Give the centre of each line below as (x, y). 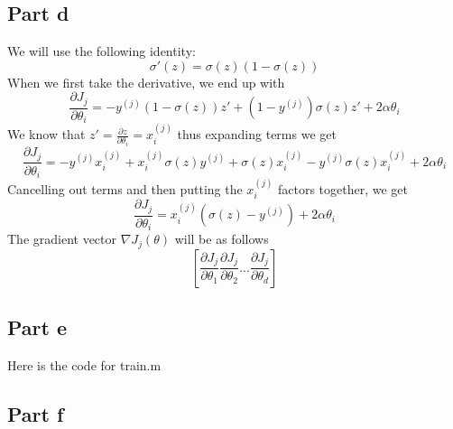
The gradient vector (62, 239)
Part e (37, 327)
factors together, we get (343, 188)
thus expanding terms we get (257, 134)
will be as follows (222, 239)
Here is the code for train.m (84, 364)
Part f (36, 413)
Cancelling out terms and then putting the (125, 188)
